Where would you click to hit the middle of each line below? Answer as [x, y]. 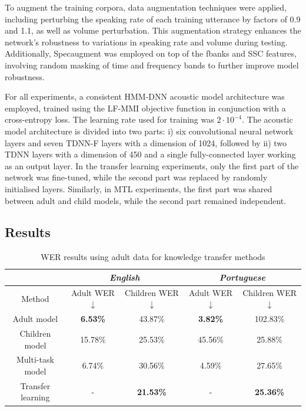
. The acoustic [267, 119]
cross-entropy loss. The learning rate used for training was [109, 119]
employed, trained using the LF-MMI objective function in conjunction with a [145, 108]
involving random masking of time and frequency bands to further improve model [152, 65]
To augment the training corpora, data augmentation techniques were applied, [146, 7]
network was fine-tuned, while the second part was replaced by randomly [136, 177]
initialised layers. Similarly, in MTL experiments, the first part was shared [139, 188]
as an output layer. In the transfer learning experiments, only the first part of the [152, 165]
